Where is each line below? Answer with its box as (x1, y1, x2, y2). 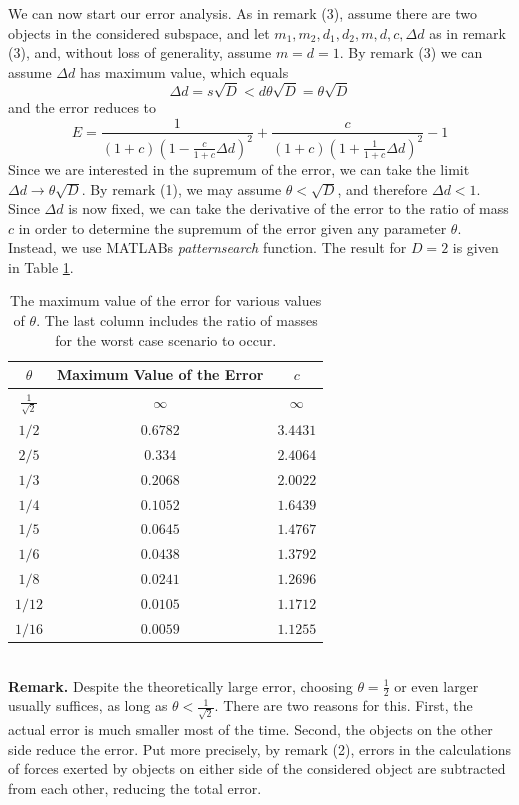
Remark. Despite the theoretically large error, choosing (8, 675, 353, 696)
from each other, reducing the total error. (8, 777, 262, 798)
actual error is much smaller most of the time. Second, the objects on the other (8, 719, 493, 740)
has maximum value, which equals (79, 61, 289, 82)
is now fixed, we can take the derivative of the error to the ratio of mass (68, 198, 509, 219)
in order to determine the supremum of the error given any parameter (18, 217, 447, 238)
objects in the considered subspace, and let (8, 22, 270, 43)
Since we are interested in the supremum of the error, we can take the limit (8, 158, 470, 179)
